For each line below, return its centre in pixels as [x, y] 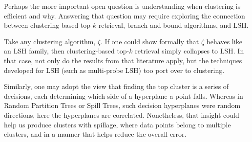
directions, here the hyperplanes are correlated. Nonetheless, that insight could [122, 115]
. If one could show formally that [150, 41]
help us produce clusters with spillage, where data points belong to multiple [117, 124]
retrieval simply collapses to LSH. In [189, 51]
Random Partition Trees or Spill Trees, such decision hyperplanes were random [122, 105]
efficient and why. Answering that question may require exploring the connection [125, 15]
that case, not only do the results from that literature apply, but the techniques [123, 60]
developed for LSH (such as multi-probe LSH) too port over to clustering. [114, 70]
